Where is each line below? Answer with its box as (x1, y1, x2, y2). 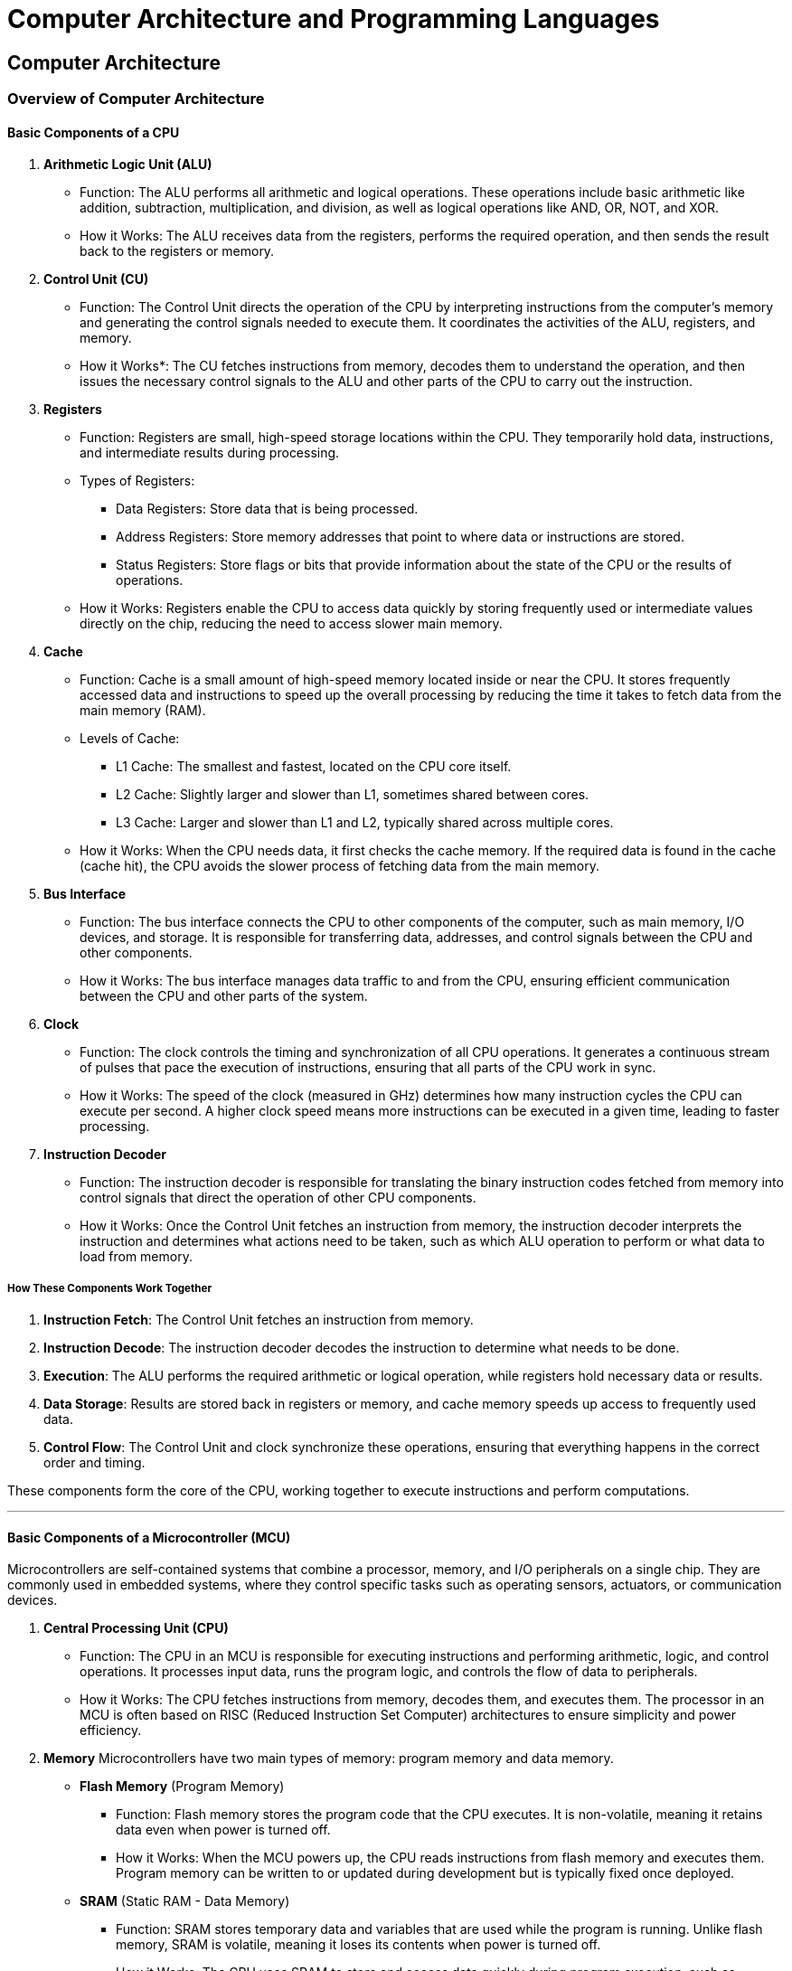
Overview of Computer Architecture (7, 90, 265, 108)
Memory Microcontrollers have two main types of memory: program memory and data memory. (43, 1750, 614, 1767)
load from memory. (80, 1249, 193, 1265)
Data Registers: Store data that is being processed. (116, 501, 419, 517)
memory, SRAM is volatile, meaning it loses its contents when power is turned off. (116, 1937, 601, 1953)
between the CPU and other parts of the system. (80, 988, 368, 1004)
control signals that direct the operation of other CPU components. (80, 1190, 476, 1206)
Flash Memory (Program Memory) (80, 1778, 285, 1795)
